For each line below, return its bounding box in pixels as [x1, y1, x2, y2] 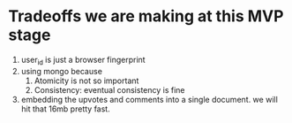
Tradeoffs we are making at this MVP [8, 6, 284, 27]
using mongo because [20, 65, 103, 76]
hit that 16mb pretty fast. [20, 104, 111, 114]
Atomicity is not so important [34, 75, 139, 86]
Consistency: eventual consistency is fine [34, 84, 186, 95]
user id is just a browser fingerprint [20, 54, 146, 67]
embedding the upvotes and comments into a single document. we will [20, 94, 279, 104]
